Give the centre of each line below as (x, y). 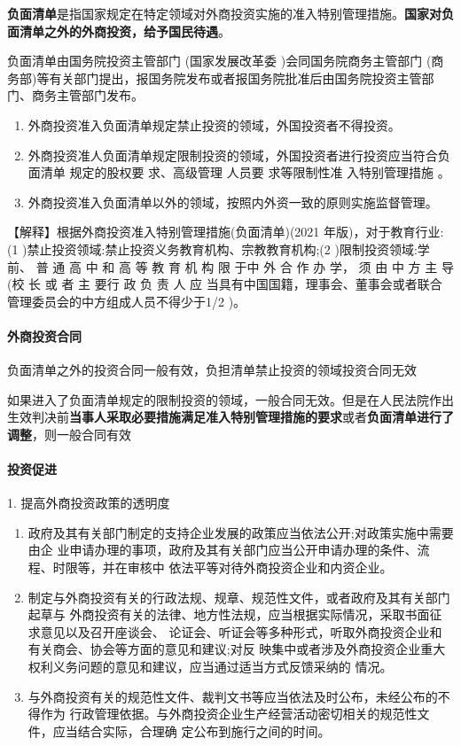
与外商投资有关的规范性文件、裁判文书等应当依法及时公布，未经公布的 (233, 696)
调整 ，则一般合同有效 (69, 434)
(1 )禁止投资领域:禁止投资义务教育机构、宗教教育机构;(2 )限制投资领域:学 (219, 249)
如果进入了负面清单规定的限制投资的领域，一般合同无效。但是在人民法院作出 (230, 399)
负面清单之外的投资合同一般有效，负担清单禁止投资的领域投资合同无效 (212, 370)
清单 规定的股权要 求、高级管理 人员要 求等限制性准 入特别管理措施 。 (245, 172)
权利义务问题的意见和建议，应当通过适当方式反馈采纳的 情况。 (210, 667)
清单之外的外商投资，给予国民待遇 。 (125, 31)
